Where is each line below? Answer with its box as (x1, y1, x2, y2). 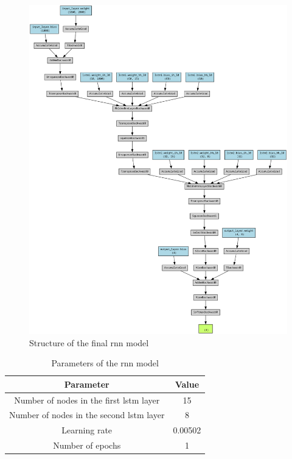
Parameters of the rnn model (51, 357, 159, 369)
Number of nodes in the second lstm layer (9, 408, 165, 421)
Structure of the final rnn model (29, 336, 149, 349)
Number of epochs (53, 439, 121, 452)
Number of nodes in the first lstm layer (14, 393, 160, 406)
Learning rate (61, 424, 113, 436)
